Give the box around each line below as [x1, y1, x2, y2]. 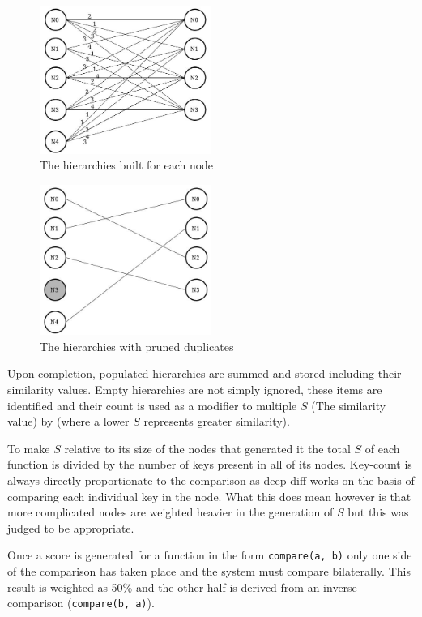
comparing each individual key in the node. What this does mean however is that [7, 487, 411, 504]
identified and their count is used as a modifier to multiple [7, 396, 297, 413]
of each [364, 439, 400, 456]
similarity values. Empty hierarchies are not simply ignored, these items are [7, 381, 382, 398]
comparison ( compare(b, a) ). [7, 594, 155, 611]
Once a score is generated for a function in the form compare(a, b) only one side [7, 546, 412, 563]
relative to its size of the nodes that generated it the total [64, 439, 351, 456]
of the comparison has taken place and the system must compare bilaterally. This [7, 563, 411, 580]
